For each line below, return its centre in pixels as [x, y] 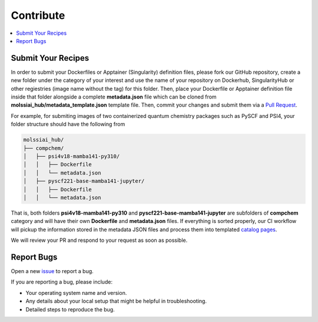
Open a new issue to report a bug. [52, 271]
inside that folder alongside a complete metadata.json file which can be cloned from [114, 97]
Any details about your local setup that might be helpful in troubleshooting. [116, 301]
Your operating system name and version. [76, 293]
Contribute [38, 15]
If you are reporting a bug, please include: [62, 282]
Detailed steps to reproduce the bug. [70, 309]
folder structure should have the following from [68, 124]
